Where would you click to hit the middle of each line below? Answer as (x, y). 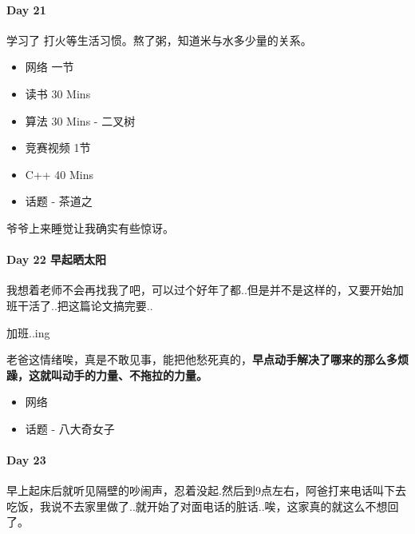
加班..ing (28, 332)
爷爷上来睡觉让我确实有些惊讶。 (90, 227)
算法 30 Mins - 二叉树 (80, 120)
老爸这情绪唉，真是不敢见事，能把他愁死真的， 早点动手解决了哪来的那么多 (202, 359)
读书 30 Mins (58, 93)
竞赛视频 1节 (58, 147)
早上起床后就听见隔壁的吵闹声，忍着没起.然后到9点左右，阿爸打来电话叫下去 (206, 490)
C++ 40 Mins (59, 174)
